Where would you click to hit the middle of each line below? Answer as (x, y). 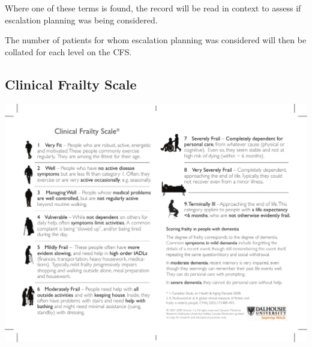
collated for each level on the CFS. (68, 51)
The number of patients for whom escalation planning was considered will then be (156, 40)
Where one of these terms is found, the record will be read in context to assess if (153, 8)
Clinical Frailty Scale (71, 84)
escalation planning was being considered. (81, 20)
